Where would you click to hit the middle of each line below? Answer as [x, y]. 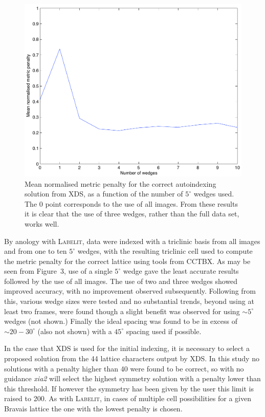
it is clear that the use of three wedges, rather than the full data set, [132, 214]
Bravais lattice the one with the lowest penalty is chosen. [93, 409]
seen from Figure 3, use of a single [58, 271]
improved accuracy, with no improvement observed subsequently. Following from [130, 291]
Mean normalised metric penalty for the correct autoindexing [120, 183]
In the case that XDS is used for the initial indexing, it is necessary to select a [127, 348]
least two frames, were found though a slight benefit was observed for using [122, 311]
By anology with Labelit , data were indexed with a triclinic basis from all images [132, 241]
